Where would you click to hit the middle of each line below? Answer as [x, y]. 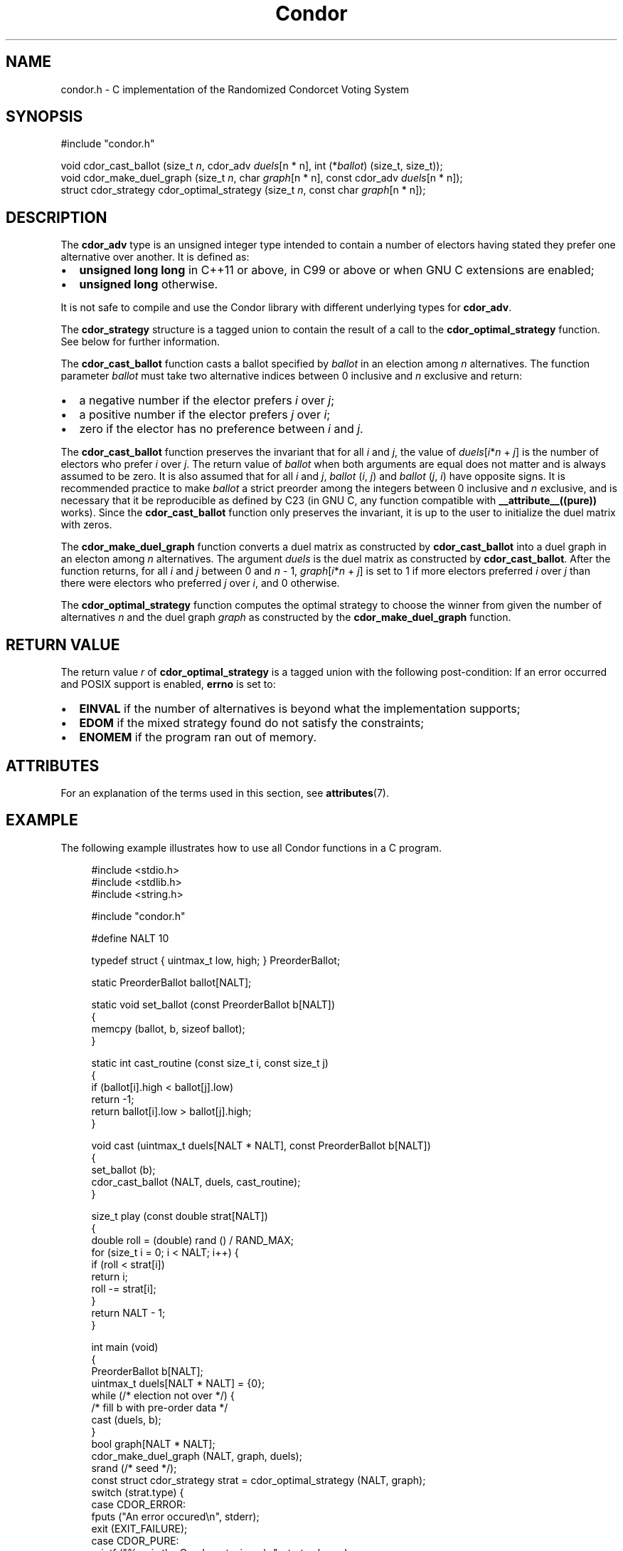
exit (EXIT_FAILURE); [139, 1528]
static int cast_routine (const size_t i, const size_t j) [210, 1062]
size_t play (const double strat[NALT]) [180, 1216]
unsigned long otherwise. [149, 284]
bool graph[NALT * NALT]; [153, 1443]
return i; [110, 1276]
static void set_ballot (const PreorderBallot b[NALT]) [213, 1004]
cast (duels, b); [126, 1419]
